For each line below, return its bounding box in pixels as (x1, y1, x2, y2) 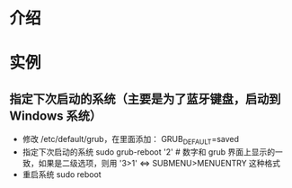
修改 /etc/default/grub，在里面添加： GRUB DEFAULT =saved (22, 134, 240, 147)
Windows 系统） (9, 108, 102, 123)
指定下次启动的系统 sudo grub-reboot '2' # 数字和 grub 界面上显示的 (22, 146, 276, 157)
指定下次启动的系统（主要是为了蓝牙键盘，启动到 (9, 91, 281, 106)
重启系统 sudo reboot (22, 168, 102, 180)
